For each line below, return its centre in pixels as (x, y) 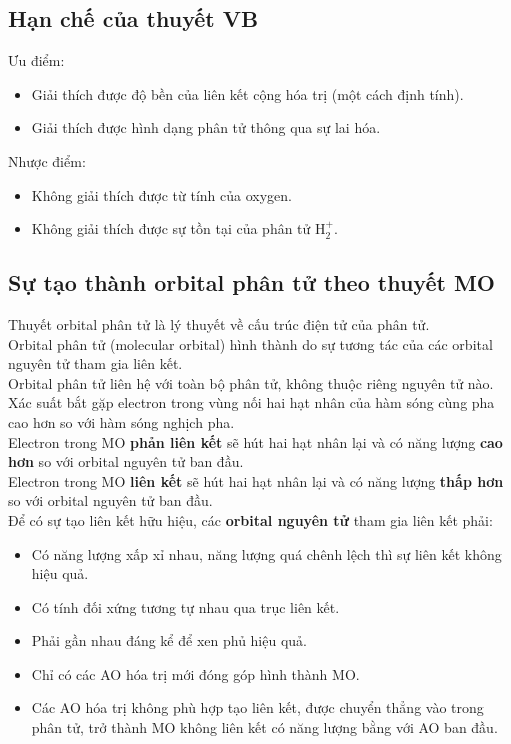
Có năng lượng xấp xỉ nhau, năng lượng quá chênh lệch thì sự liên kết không (266, 553)
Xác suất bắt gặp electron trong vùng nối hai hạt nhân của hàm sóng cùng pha (251, 402)
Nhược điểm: (47, 160)
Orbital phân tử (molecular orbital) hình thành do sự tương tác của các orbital (250, 343)
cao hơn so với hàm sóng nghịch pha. (121, 421)
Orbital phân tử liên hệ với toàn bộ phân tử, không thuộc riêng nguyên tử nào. (251, 382)
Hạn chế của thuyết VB (133, 18)
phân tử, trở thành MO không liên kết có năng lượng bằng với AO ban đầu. (264, 727)
